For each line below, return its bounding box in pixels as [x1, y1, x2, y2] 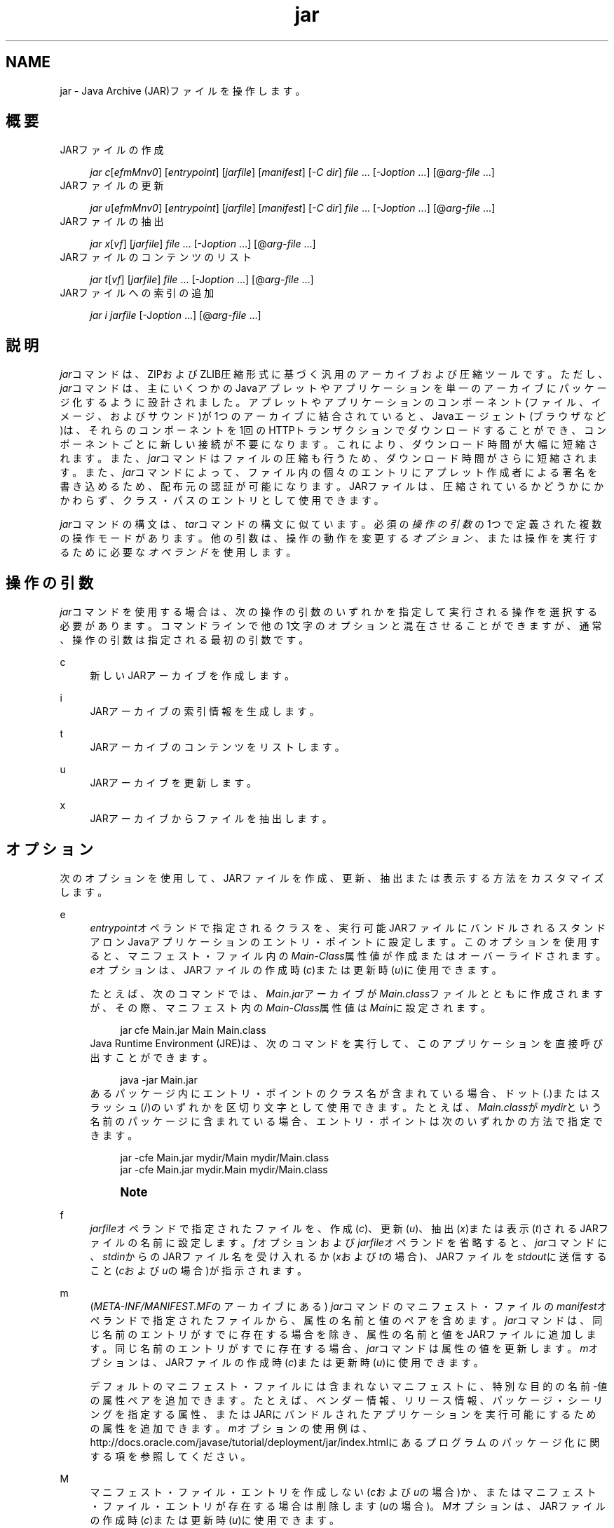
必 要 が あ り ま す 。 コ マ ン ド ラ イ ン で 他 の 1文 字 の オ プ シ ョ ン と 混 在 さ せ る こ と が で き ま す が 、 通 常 [60, 620, 602, 632]
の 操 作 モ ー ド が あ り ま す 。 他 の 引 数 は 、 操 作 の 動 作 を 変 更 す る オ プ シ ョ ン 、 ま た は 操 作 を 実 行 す [60, 532, 598, 545]
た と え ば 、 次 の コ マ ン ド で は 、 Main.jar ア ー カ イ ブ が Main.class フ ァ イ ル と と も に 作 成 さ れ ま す [90, 987, 603, 1000]
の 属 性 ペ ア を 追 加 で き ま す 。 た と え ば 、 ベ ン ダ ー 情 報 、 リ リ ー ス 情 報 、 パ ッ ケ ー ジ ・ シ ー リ [90, 1393, 603, 1406]
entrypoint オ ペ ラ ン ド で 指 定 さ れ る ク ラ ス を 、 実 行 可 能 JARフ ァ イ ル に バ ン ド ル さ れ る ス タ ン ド [90, 921, 606, 934]
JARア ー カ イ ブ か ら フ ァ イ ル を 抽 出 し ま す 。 [90, 812, 332, 825]
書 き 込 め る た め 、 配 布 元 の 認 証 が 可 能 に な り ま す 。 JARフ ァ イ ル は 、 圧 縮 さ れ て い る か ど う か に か [60, 480, 604, 493]
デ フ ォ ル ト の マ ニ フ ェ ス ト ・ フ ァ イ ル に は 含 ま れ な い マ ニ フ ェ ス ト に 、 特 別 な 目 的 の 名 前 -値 [90, 1379, 608, 1392]
